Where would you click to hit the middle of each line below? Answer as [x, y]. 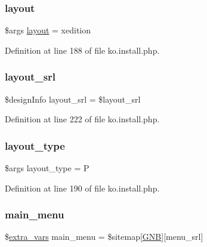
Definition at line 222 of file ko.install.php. [82, 119]
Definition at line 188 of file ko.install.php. [82, 50]
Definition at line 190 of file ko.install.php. [82, 188]
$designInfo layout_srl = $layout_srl [73, 99]
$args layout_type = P [47, 168]
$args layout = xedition [48, 30]
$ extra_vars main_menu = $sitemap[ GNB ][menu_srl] [104, 237]
